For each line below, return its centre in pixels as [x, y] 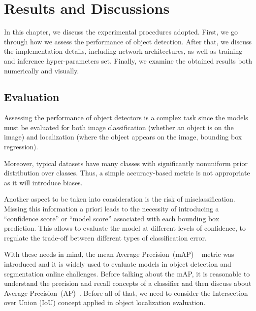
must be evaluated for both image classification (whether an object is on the [119, 127]
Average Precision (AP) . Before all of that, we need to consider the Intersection [126, 293]
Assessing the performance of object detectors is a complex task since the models [126, 118]
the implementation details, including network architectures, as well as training [123, 51]
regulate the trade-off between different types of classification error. [105, 237]
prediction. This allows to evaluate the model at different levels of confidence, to [125, 228]
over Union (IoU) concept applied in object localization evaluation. [105, 302]
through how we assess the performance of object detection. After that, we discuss [128, 41]
